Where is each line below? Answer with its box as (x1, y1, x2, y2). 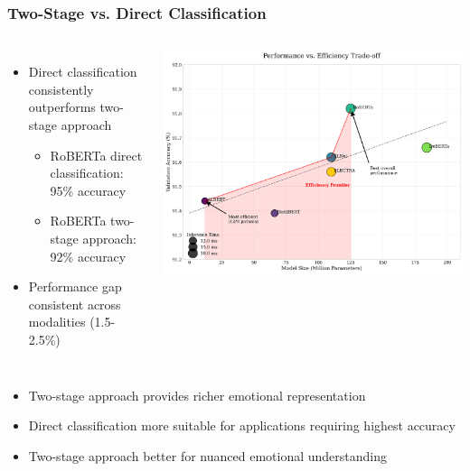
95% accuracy (50, 180, 127, 199)
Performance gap (28, 277, 122, 296)
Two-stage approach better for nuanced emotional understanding (28, 446, 388, 465)
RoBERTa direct (50, 145, 143, 164)
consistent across (28, 294, 121, 313)
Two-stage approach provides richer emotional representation (28, 385, 366, 404)
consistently (28, 79, 94, 98)
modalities (28, 312, 86, 331)
